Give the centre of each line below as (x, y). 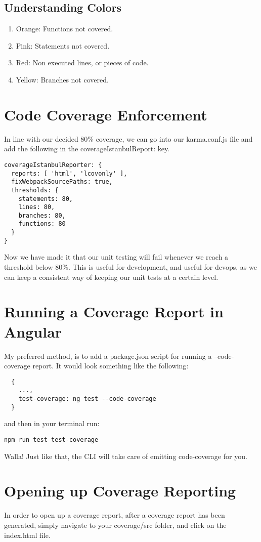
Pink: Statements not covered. (63, 45)
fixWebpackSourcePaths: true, (62, 182)
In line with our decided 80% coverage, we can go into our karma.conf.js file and (128, 138)
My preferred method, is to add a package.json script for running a (108, 356)
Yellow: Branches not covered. (62, 79)
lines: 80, (37, 207)
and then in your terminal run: (52, 423)
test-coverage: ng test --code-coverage (87, 399)
